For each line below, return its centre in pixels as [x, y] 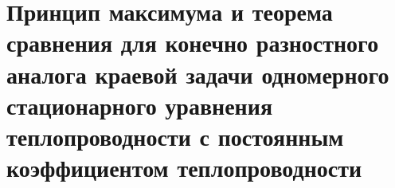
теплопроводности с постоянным [175, 136]
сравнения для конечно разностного [193, 43]
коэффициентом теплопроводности [184, 168]
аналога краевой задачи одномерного [198, 74]
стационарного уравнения [140, 105]
